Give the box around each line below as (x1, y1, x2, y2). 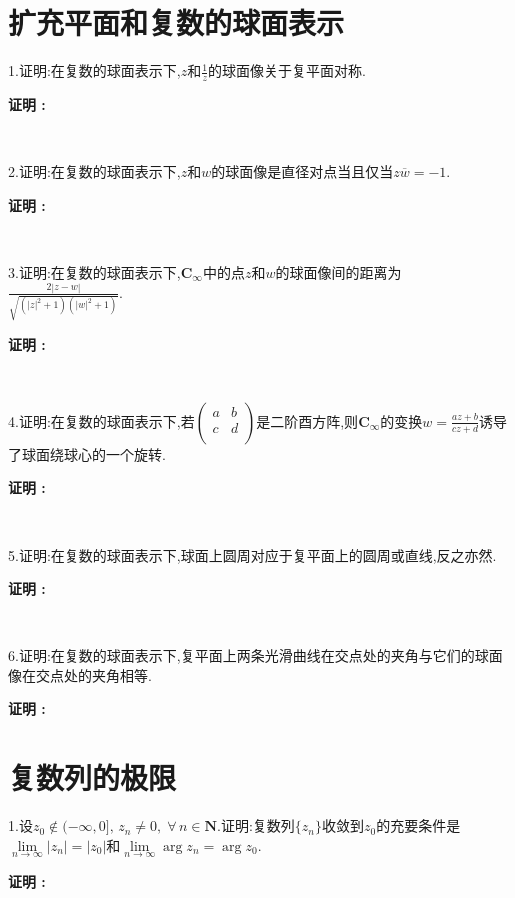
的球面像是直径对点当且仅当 (211, 161, 394, 182)
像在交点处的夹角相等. (8, 664, 152, 685)
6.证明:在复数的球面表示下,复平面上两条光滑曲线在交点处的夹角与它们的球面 (8, 645, 503, 666)
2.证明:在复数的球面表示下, (8, 161, 181, 182)
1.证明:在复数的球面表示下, (8, 60, 181, 81)
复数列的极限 (8, 757, 177, 798)
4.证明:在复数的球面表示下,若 (8, 410, 195, 431)
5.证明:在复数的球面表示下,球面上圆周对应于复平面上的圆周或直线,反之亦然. (8, 544, 497, 565)
